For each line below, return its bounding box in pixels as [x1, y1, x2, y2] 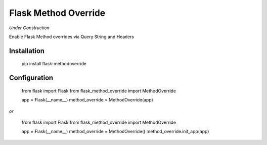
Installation [9, 47, 44, 55]
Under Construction [9, 25, 49, 31]
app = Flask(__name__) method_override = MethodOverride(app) [21, 97, 153, 103]
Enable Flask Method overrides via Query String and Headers [9, 34, 134, 40]
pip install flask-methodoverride [21, 61, 87, 67]
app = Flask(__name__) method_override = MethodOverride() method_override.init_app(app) [21, 129, 210, 135]
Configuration [9, 74, 53, 82]
